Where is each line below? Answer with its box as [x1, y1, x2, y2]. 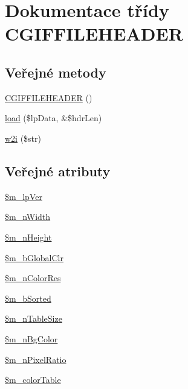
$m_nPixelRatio [5, 353, 66, 365]
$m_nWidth [5, 210, 51, 223]
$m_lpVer [5, 190, 42, 202]
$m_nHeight [5, 230, 52, 243]
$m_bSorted [5, 291, 51, 304]
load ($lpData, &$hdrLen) [5, 111, 102, 124]
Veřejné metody [5, 62, 106, 81]
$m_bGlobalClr [5, 251, 63, 264]
